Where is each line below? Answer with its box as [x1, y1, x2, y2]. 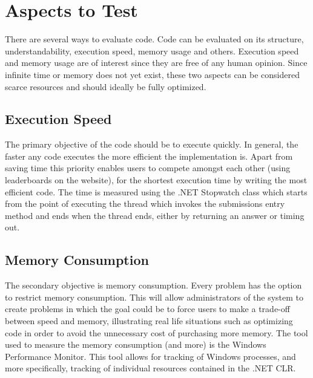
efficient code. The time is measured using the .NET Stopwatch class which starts [5, 185, 308, 198]
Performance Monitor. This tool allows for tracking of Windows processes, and [5, 350, 296, 362]
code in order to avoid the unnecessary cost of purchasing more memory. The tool [5, 326, 308, 339]
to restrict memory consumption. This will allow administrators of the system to [5, 290, 304, 303]
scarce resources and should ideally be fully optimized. [5, 80, 206, 93]
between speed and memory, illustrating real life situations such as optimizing [5, 314, 293, 327]
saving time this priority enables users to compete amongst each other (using [5, 161, 291, 174]
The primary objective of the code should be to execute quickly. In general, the [5, 138, 298, 151]
